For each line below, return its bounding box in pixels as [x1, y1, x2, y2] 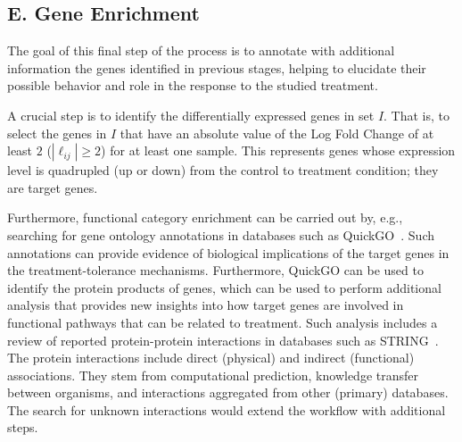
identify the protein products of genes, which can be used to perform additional [7, 278, 441, 296]
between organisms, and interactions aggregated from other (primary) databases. [7, 383, 449, 402]
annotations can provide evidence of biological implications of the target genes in [7, 243, 450, 262]
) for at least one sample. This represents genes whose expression [101, 141, 456, 160]
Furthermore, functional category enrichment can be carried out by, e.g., [7, 208, 403, 227]
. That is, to [384, 105, 450, 124]
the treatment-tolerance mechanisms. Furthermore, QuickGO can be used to [7, 261, 424, 279]
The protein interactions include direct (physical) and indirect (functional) [7, 348, 415, 367]
